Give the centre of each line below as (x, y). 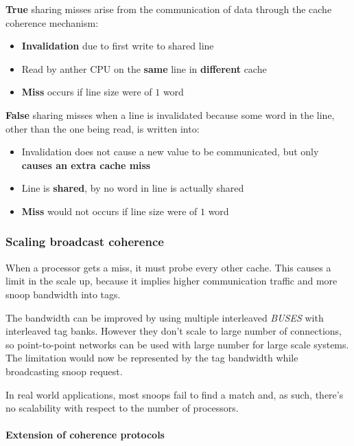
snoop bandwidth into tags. (63, 294)
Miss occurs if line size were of (87, 92)
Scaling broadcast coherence (85, 242)
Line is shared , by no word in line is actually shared (133, 188)
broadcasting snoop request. (64, 371)
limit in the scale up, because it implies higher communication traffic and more (172, 281)
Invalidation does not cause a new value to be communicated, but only (170, 152)
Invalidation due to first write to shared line (118, 46)
